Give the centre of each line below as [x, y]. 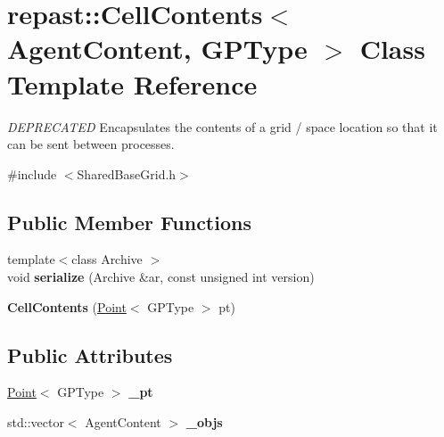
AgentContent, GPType [157, 49]
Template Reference [132, 83]
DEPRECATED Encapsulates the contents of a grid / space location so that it [222, 126]
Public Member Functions [129, 222]
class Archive [107, 259]
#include [32, 173]
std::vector [36, 422]
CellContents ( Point [67, 306]
